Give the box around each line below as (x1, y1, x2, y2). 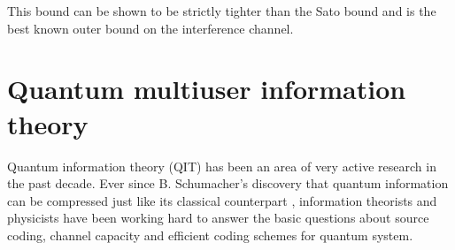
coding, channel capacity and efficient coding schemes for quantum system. (7, 225, 413, 244)
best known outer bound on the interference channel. (7, 19, 294, 37)
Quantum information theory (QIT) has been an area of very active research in (7, 156, 436, 175)
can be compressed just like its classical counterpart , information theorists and (7, 191, 437, 209)
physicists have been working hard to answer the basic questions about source (7, 208, 429, 227)
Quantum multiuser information (7, 71, 406, 107)
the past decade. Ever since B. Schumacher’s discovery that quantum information (7, 174, 449, 193)
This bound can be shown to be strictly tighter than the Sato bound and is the (7, 2, 436, 19)
